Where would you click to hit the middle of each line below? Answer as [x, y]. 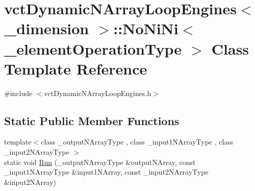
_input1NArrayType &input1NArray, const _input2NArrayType [106, 172]
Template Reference [76, 68]
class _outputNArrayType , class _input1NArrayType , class [137, 142]
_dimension [47, 28]
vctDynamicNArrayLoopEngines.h [98, 93]
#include [18, 93]
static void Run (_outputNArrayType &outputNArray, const [100, 162]
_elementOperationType [93, 48]
